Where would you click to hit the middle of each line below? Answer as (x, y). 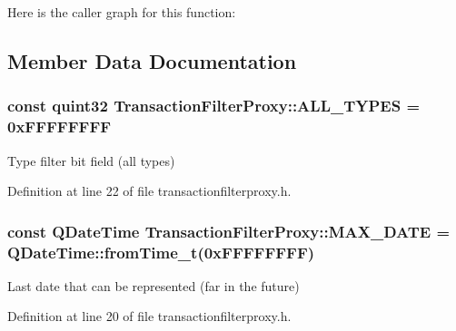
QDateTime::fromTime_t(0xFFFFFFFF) (161, 252)
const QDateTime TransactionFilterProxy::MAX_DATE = (229, 231)
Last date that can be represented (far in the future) (154, 285)
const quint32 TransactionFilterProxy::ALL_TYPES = (214, 106)
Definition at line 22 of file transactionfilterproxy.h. (149, 191)
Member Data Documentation (152, 60)
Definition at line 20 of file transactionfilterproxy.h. (149, 316)
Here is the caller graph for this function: (122, 12)
